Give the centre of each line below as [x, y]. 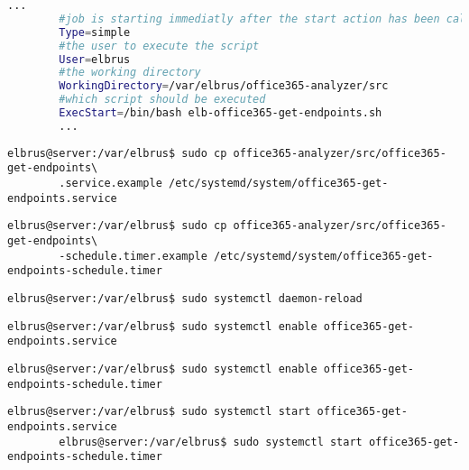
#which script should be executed [162, 100]
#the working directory [130, 73]
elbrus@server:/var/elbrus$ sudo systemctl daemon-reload [185, 299]
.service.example [110, 184]
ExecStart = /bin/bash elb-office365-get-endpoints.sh [221, 113]
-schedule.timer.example [133, 256]
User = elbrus [95, 59]
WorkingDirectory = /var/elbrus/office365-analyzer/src [224, 86]
